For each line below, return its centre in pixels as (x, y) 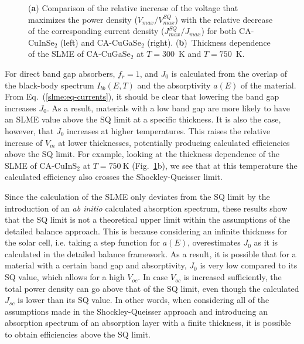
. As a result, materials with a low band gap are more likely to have (168, 108)
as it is (266, 242)
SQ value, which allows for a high (65, 277)
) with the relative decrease (224, 19)
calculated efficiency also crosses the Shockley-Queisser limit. (114, 177)
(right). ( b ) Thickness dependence (209, 42)
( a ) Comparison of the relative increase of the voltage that (133, 8)
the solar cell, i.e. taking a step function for (83, 242)
